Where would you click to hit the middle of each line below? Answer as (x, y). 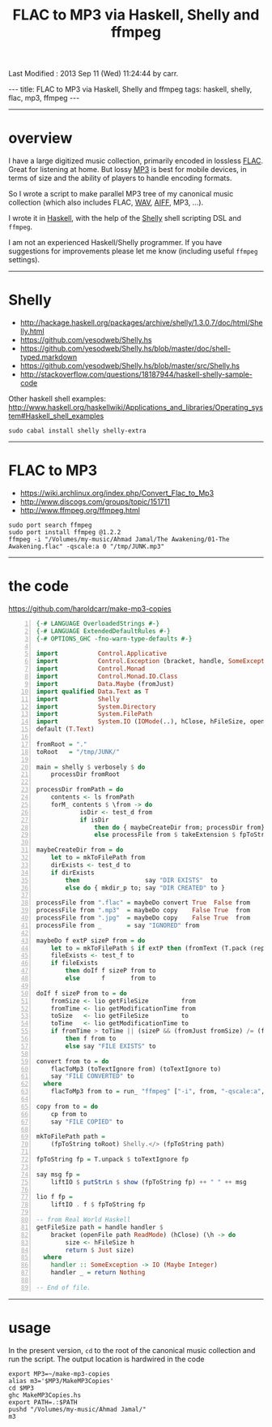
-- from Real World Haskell (83, 1220)
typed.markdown (49, 357)
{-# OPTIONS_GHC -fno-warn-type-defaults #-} (114, 639)
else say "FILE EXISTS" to (110, 1046)
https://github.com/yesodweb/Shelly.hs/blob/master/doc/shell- (125, 349)
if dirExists (72, 873)
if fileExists (74, 964)
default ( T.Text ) (65, 729)
